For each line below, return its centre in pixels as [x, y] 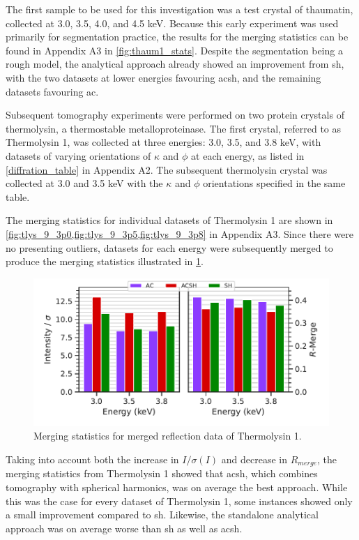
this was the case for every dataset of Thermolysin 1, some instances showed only [179, 501]
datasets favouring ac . [52, 91]
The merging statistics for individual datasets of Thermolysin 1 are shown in [169, 220]
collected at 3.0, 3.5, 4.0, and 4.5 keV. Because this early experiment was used [172, 23]
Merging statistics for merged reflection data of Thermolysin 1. [168, 436]
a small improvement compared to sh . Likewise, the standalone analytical [162, 515]
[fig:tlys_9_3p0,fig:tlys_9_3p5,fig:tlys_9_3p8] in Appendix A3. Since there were [179, 233]
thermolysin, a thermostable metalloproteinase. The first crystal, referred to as [174, 128]
